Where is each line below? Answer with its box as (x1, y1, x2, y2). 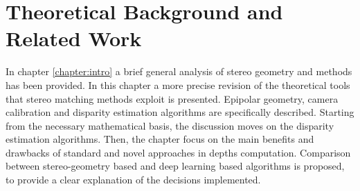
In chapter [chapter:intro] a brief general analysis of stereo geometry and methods (6, 64, 352, 79)
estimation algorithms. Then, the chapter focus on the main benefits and (6, 132, 314, 146)
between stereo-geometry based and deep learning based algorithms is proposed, (6, 159, 345, 173)
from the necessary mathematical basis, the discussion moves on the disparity (6, 118, 334, 132)
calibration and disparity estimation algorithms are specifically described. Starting (6, 105, 354, 119)
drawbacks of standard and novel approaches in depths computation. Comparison (6, 145, 351, 159)
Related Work (6, 24, 142, 52)
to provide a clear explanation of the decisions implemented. (6, 172, 261, 187)
